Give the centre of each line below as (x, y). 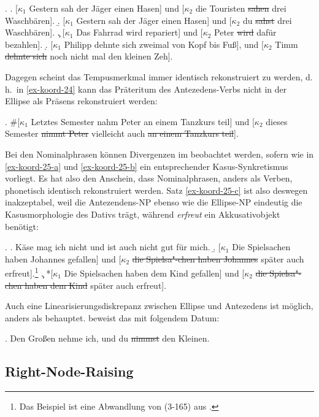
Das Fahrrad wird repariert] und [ (140, 32)
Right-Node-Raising (69, 371)
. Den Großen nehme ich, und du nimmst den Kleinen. (107, 338)
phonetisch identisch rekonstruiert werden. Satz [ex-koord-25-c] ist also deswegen (156, 190)
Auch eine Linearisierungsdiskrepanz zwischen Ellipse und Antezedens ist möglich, (159, 306)
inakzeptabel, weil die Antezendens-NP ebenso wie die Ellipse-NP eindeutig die (154, 202)
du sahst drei (267, 20)
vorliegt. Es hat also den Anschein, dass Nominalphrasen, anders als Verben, (149, 178)
